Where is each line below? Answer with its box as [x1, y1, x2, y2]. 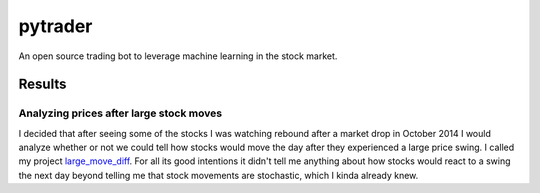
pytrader [18, 15, 93, 37]
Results [18, 76, 67, 93]
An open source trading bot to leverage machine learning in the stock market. [18, 50, 338, 62]
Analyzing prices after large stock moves [18, 106, 223, 120]
